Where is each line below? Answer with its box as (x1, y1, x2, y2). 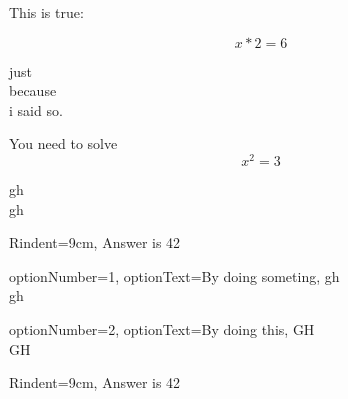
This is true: (9, 2, 84, 22)
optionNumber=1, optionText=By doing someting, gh (9, 265, 340, 286)
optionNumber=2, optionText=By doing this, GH (9, 319, 315, 340)
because (9, 80, 57, 101)
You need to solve (9, 133, 118, 154)
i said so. (9, 99, 63, 120)
